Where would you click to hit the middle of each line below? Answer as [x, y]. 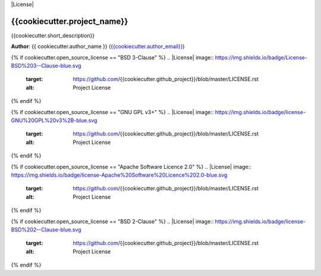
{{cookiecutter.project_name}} [70, 21]
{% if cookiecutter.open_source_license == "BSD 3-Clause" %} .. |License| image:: [112, 57]
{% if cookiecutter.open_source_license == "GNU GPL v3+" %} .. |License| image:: [112, 112]
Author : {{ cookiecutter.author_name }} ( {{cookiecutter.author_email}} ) [98, 46]
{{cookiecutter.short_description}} [53, 35]
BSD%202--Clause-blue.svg [46, 230]
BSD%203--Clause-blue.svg [46, 66]
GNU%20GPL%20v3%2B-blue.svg [54, 120]
